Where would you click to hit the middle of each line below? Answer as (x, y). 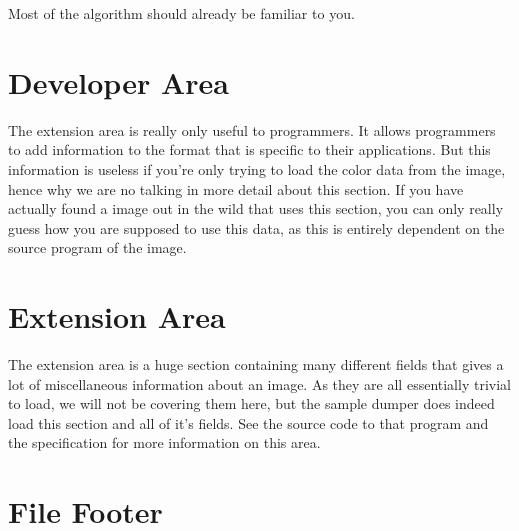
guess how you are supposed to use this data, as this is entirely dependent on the (256, 227)
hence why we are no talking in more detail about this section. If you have (236, 188)
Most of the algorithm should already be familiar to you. (181, 13)
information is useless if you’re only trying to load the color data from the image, (257, 168)
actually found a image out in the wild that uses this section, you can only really (256, 208)
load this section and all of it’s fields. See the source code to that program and (248, 422)
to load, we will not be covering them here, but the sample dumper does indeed (251, 403)
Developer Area (118, 81)
